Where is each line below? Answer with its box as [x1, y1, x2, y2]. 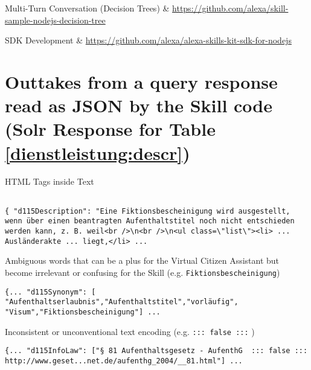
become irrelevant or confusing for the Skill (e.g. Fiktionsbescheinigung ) [5, 266, 280, 278]
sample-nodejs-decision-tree [5, 13, 106, 26]
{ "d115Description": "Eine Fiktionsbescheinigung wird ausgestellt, [5, 206, 290, 215]
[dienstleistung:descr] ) [5, 140, 190, 165]
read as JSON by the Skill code [5, 93, 272, 118]
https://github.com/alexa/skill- [172, 2, 289, 14]
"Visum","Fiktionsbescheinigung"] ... [5, 307, 161, 316]
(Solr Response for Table [5, 116, 216, 141]
